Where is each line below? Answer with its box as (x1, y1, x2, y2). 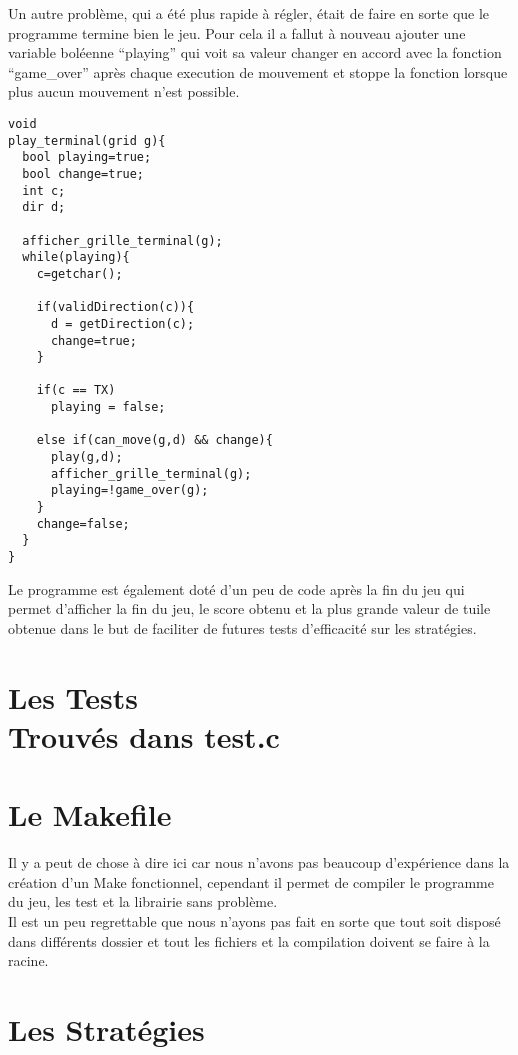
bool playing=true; (22, 150, 152, 165)
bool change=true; (22, 166, 145, 181)
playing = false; (50, 400, 166, 415)
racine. (8, 950, 49, 971)
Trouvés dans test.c (8, 715, 280, 756)
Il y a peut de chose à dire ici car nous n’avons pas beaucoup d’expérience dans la (8, 852, 510, 873)
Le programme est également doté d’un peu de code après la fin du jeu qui (8, 578, 465, 599)
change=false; (36, 516, 130, 531)
